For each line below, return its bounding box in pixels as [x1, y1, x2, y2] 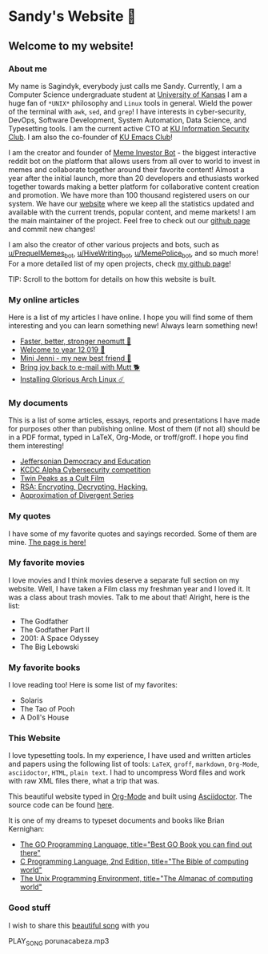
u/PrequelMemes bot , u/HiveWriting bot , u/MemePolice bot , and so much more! [8, 248, 258, 259]
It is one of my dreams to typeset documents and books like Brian [8, 816, 226, 825]
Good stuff [8, 902, 51, 913]
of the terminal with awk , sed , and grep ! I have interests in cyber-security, [8, 106, 246, 116]
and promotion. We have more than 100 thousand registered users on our [8, 190, 250, 199]
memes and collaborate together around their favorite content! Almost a [8, 164, 245, 174]
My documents [8, 397, 69, 408]
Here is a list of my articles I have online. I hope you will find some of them [8, 312, 254, 322]
